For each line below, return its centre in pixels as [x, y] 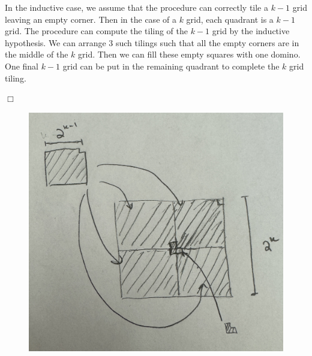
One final [22, 66]
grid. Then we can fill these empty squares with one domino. [189, 54]
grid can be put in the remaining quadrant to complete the [171, 66]
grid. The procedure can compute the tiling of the [97, 31]
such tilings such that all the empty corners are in [207, 42]
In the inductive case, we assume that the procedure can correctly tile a [136, 7]
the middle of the [37, 54]
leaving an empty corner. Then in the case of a [91, 19]
